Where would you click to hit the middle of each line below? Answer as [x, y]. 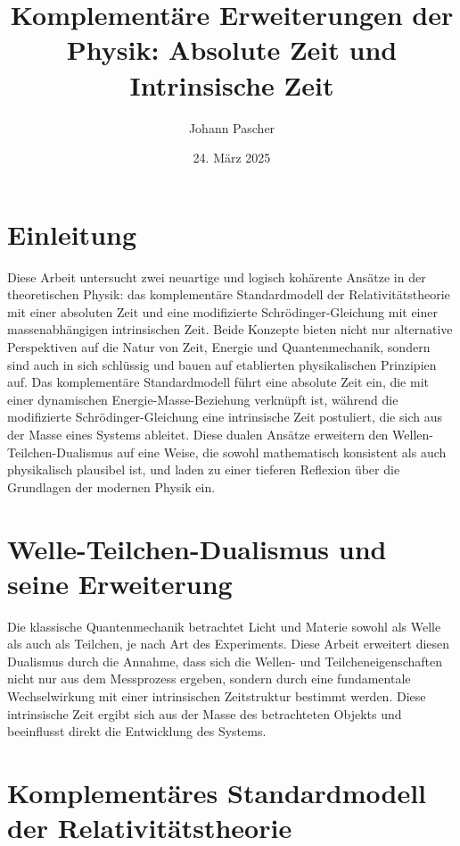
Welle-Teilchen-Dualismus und [197, 548]
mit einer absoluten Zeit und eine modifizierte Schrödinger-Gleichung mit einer [222, 311]
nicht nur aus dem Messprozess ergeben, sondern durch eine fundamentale [209, 678]
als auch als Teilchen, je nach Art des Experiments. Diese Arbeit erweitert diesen [229, 644]
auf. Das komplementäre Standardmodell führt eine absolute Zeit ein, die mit [218, 382]
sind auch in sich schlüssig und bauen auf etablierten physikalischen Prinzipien [222, 364]
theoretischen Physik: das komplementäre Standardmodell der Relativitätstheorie [229, 294]
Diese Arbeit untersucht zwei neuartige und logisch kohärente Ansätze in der [217, 276]
